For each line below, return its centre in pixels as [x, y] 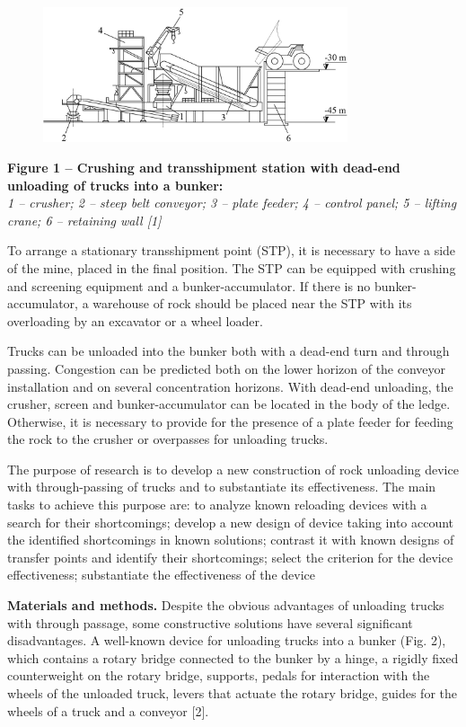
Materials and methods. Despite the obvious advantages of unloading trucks [226, 605]
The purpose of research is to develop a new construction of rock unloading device [233, 469]
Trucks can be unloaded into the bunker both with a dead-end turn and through [229, 351]
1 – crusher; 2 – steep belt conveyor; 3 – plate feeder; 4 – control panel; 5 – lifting [232, 203]
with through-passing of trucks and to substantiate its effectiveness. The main [222, 487]
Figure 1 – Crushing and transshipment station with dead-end [204, 167]
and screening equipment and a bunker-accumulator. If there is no [189, 285]
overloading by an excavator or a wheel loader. [135, 320]
